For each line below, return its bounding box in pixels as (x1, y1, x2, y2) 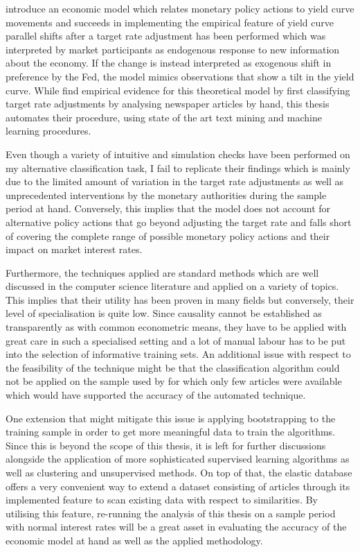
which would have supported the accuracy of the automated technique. (6, 388, 306, 402)
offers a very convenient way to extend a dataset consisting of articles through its (6, 478, 350, 493)
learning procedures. (6, 123, 91, 138)
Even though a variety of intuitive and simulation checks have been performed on (6, 146, 350, 161)
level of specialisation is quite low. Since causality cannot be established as (6, 306, 322, 320)
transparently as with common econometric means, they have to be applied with (6, 320, 347, 334)
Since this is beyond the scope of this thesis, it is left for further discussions (6, 438, 326, 452)
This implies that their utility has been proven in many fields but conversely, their (6, 292, 354, 307)
